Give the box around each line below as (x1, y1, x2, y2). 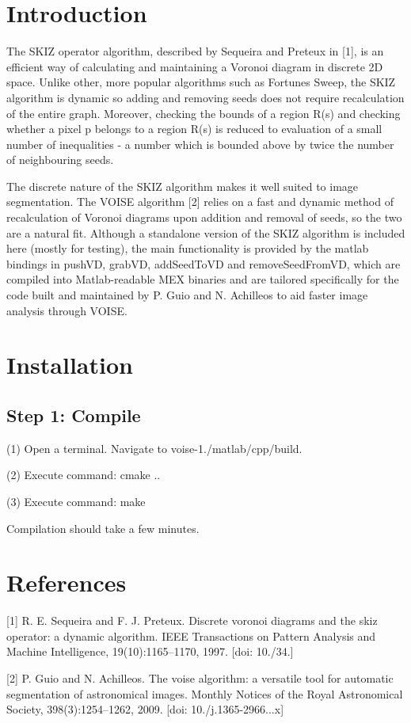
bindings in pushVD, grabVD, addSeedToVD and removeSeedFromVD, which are (6, 255, 401, 272)
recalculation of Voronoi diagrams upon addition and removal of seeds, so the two (6, 209, 402, 226)
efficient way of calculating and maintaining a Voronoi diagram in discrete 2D (6, 58, 383, 74)
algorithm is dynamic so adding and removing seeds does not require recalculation (6, 89, 405, 105)
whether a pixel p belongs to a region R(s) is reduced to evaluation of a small (6, 120, 382, 137)
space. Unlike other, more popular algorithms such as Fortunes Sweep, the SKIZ (6, 74, 396, 90)
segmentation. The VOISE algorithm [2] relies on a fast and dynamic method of (6, 193, 394, 210)
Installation (6, 348, 133, 381)
